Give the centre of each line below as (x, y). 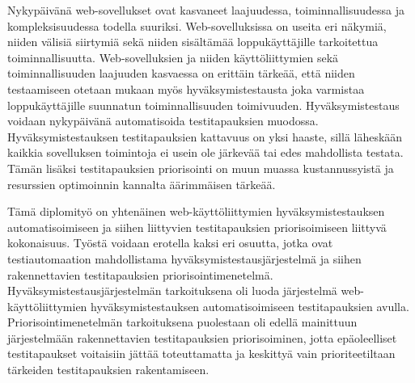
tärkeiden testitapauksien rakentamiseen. (108, 370)
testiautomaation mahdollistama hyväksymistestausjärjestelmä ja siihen (184, 258)
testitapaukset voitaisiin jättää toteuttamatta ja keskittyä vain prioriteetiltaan (201, 354)
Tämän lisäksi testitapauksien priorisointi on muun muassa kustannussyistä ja (201, 168)
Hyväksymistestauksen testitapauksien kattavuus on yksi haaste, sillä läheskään (205, 136)
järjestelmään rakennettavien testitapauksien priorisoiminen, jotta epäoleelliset (202, 337)
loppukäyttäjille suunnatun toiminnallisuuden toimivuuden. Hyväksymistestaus (203, 105)
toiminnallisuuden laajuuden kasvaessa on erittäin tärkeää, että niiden (181, 73)
